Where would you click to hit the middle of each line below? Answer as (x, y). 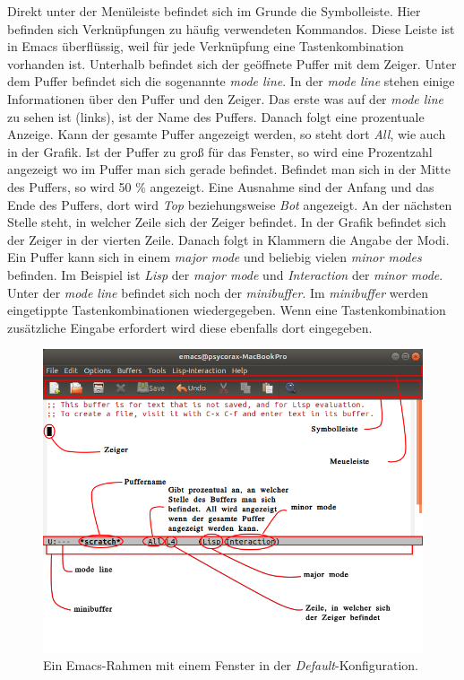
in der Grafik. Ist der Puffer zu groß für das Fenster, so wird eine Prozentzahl (220, 151)
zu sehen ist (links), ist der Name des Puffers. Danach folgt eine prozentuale (216, 116)
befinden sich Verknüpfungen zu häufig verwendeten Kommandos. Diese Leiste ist (231, 28)
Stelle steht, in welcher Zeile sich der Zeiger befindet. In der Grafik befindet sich (227, 222)
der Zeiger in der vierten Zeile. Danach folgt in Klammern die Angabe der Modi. (228, 239)
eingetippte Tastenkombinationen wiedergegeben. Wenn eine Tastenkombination (227, 310)
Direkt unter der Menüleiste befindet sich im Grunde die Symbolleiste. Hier (214, 11)
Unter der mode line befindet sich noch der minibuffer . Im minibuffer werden (218, 292)
